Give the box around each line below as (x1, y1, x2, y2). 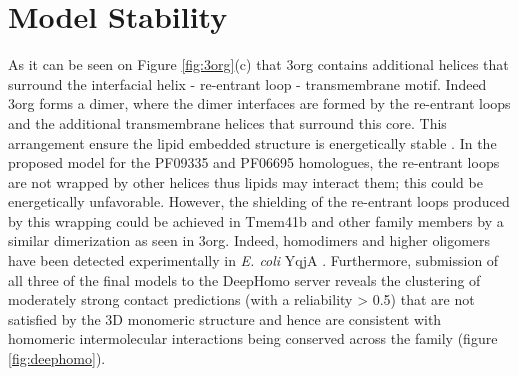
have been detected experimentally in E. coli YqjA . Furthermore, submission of (8, 250, 499, 271)
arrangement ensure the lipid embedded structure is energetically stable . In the (8, 132, 497, 153)
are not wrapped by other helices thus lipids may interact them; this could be (8, 171, 483, 192)
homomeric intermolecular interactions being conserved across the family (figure (8, 328, 498, 349)
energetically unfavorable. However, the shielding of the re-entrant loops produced (8, 191, 510, 212)
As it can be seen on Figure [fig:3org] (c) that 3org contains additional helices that (8, 54, 509, 75)
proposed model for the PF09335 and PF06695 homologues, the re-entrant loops (8, 152, 500, 173)
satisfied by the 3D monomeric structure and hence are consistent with (8, 308, 442, 329)
